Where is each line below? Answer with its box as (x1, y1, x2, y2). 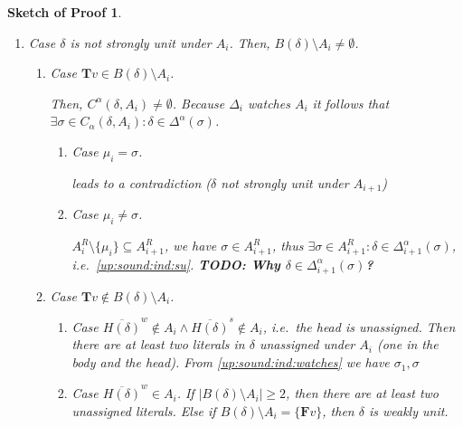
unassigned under (259, 335, 355, 354)
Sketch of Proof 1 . (7, 3, 122, 21)
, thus (272, 236, 304, 255)
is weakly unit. (368, 401, 449, 420)
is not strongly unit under (70, 33, 212, 52)
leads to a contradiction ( (71, 173, 212, 192)
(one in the (376, 335, 439, 354)
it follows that (312, 93, 390, 112)
